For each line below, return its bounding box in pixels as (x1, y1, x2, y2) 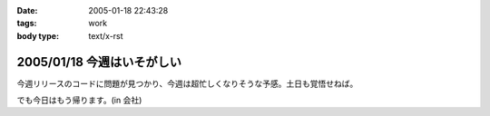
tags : (16, 18, 37, 29)
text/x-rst (88, 30, 123, 41)
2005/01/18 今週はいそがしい (16, 54, 181, 70)
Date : (16, 5, 38, 15)
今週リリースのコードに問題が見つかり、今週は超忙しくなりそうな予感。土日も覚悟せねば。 (16, 78, 358, 89)
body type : (16, 30, 59, 41)
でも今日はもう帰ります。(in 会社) (16, 95, 142, 106)
